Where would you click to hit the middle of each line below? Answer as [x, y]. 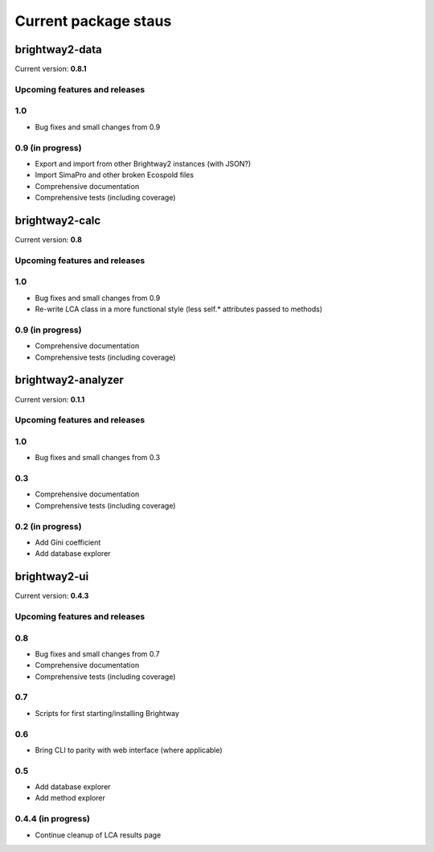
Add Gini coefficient [68, 542]
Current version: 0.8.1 [51, 69]
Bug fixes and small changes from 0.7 [97, 654]
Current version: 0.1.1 [50, 399]
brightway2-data [58, 49]
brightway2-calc [58, 220]
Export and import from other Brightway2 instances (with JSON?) [143, 163]
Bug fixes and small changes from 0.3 [98, 458]
